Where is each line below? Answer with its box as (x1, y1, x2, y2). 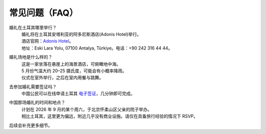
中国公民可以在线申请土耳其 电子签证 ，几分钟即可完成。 (21, 91, 135, 97)
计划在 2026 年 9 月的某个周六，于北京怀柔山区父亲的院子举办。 (21, 106, 152, 112)
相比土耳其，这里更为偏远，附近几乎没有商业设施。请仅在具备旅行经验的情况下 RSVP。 (21, 113, 198, 119)
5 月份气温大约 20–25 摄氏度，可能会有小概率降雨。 (21, 68, 127, 74)
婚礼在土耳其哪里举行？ (9, 25, 57, 30)
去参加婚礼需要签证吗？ (9, 83, 57, 89)
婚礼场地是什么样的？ (9, 54, 53, 60)
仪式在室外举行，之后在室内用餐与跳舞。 (21, 75, 103, 80)
